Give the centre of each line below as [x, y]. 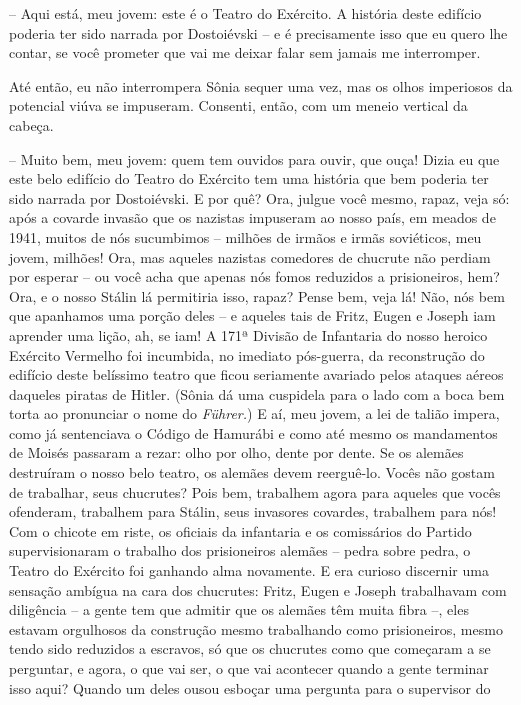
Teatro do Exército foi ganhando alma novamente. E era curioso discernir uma [249, 570]
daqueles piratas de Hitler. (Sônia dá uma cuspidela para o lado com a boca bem [257, 393]
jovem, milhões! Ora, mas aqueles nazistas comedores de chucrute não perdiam [250, 256]
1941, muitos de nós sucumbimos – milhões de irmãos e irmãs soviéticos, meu [245, 236]
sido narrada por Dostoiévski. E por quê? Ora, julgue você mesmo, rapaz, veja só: [259, 197]
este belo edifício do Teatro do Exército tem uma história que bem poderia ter [249, 178]
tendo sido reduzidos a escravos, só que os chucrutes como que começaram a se [250, 648]
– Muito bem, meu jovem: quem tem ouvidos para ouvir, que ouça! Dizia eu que [254, 158]
